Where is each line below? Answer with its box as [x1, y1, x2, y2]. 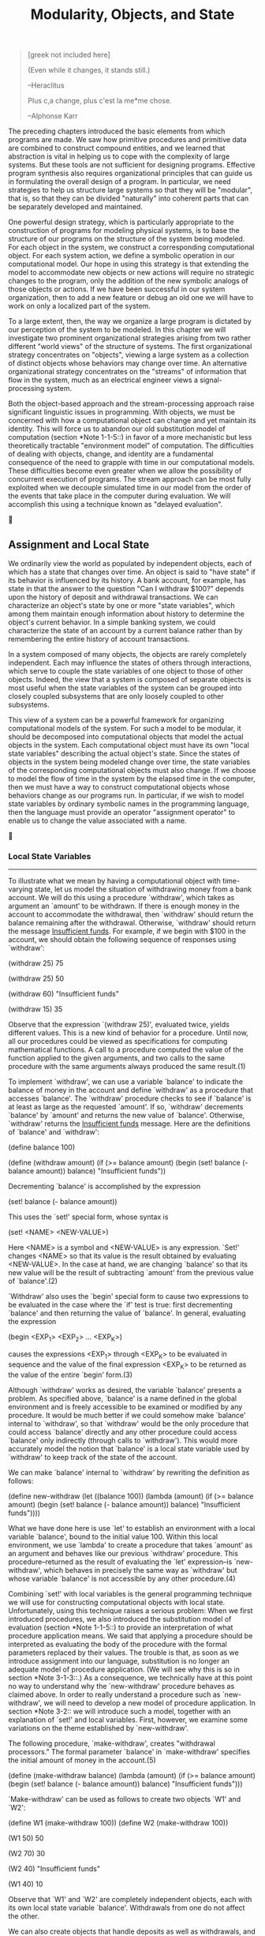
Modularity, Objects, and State [30, 6, 235, 24]
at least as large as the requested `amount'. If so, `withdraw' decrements [8, 1102, 244, 1112]
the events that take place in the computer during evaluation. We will [8, 491, 231, 501]
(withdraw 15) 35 [8, 1004, 63, 1014]
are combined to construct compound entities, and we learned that [8, 144, 226, 153]
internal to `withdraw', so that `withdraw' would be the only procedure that [8, 1419, 249, 1428]
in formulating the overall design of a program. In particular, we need [8, 177, 231, 186]
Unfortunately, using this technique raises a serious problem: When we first [8, 1605, 254, 1615]
